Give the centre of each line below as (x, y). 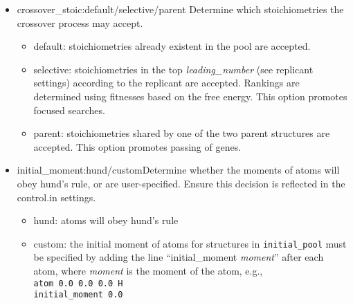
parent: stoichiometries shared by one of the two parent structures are (182, 133)
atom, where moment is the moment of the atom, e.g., (148, 270)
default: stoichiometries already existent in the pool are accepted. (172, 46)
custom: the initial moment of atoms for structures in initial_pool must (190, 243)
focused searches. (69, 110)
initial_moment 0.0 (78, 295)
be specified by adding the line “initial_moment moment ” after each (179, 257)
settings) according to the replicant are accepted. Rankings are (166, 83)
